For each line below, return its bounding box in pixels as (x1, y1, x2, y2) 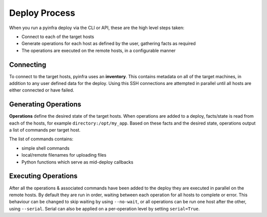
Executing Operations (9, 172, 78, 180)
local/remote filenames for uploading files (21, 152, 106, 158)
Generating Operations (9, 100, 82, 109)
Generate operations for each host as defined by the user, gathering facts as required (21, 41, 196, 46)
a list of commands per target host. (9, 127, 81, 133)
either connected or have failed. (9, 87, 74, 93)
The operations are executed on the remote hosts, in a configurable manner (21, 47, 176, 53)
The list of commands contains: (9, 136, 74, 142)
